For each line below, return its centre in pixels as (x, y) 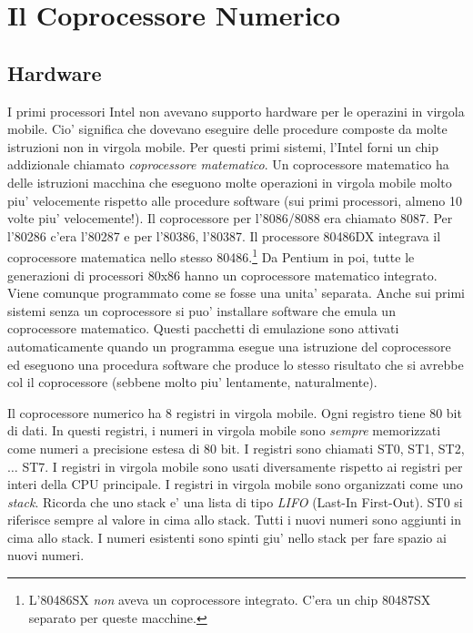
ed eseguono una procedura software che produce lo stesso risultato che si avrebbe (236, 364)
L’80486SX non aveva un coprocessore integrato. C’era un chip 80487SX (230, 600)
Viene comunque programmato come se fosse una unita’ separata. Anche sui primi (236, 293)
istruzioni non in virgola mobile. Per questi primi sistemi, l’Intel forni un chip (223, 146)
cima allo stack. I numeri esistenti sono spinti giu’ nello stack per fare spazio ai (227, 537)
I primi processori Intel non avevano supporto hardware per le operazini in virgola (236, 111)
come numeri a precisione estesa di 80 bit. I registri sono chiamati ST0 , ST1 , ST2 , (236, 448)
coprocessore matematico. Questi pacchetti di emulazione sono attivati (203, 328)
